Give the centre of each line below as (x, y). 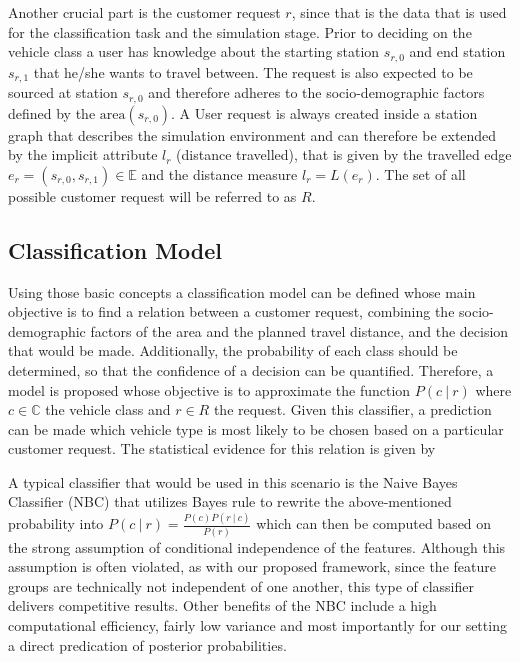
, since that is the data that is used (399, 12)
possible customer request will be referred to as (152, 195)
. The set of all (420, 173)
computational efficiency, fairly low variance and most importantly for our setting (257, 625)
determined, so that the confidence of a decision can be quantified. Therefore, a (251, 369)
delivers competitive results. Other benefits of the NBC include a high (222, 605)
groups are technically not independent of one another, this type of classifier (241, 585)
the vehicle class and (108, 409)
